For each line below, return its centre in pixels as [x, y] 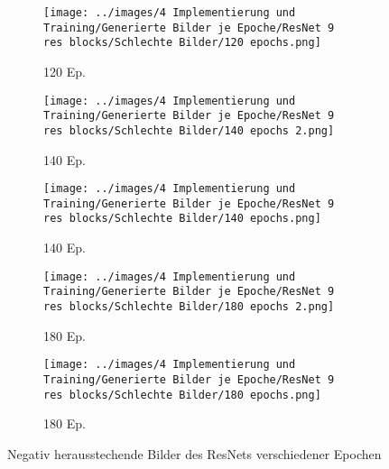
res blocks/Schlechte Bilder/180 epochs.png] [182, 395]
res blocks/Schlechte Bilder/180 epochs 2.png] [189, 307]
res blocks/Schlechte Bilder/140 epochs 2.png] [189, 130]
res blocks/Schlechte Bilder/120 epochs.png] [182, 43]
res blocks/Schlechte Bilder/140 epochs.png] [182, 219]
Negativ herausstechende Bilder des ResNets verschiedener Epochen [194, 453]
